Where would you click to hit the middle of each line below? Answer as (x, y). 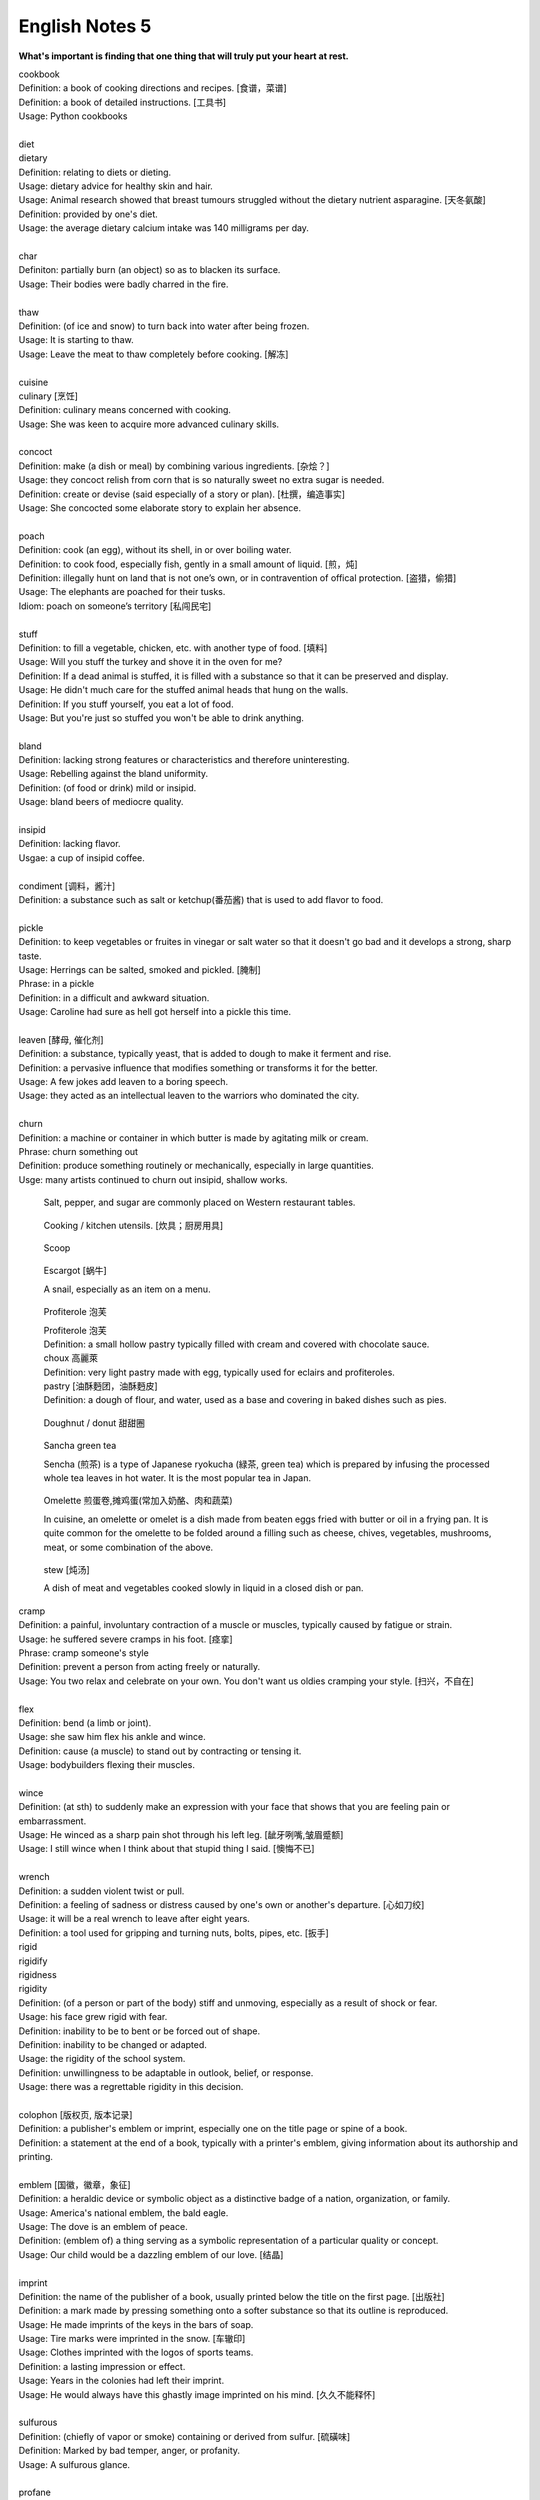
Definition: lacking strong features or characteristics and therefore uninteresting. (184, 760)
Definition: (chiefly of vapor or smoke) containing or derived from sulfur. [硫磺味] (184, 2436)
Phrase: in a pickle (56, 984)
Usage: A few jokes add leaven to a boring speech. (123, 1082)
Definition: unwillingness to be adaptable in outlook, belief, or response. (166, 2072)
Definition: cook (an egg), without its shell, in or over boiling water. (155, 550)
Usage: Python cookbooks (73, 116)
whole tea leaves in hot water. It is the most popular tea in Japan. (177, 1478)
